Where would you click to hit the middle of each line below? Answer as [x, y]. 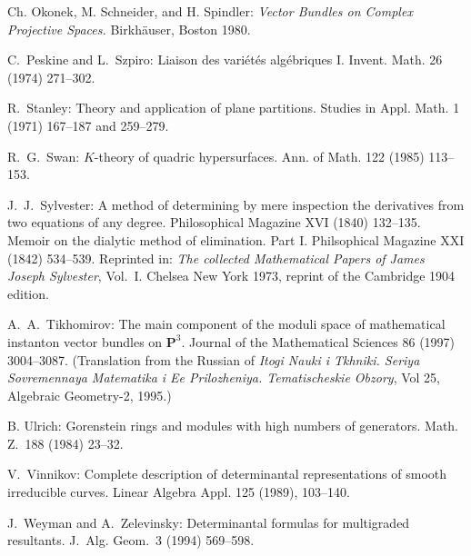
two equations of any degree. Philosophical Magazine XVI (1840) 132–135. [214, 222]
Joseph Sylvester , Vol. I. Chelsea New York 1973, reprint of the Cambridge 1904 [231, 276]
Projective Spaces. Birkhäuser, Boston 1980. [129, 29]
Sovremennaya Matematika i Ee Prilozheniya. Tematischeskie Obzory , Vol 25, [224, 377]
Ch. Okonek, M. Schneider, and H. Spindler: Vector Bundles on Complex [210, 11]
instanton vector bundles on [85, 341]
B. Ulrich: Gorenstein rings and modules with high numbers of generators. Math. [233, 426]
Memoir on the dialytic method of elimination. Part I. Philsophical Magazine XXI [236, 239]
